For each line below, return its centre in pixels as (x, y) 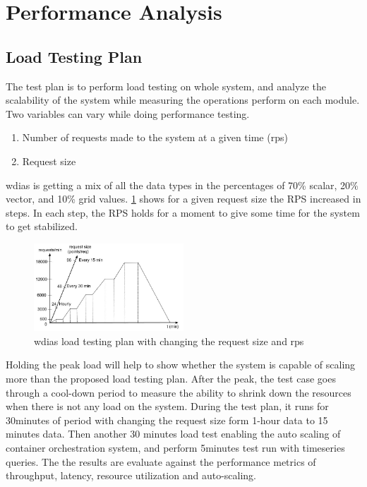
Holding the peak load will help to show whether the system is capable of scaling (181, 365)
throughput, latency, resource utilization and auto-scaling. (131, 475)
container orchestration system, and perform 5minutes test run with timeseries (175, 447)
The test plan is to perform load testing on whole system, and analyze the (166, 86)
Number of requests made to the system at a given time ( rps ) (155, 137)
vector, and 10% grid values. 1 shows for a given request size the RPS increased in (183, 199)
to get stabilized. (42, 226)
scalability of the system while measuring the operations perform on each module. (183, 100)
